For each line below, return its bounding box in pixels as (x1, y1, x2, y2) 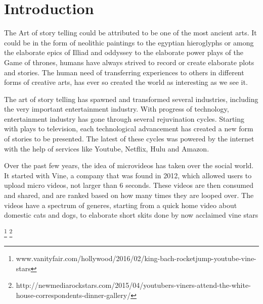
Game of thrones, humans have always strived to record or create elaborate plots (4, 57, 254, 67)
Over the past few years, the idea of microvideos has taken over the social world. (4, 160, 254, 171)
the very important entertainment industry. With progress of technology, (4, 104, 229, 114)
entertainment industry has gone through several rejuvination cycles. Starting (4, 113, 245, 124)
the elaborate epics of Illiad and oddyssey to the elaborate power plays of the (4, 47, 243, 58)
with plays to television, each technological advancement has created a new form (4, 123, 253, 134)
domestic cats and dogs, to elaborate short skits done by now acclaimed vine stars (4, 210, 258, 220)
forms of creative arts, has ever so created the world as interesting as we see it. (4, 77, 248, 87)
